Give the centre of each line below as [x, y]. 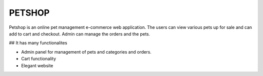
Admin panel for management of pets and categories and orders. [86, 52]
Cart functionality [38, 59]
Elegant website [37, 65]
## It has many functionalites [38, 43]
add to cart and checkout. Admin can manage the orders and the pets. [80, 34]
